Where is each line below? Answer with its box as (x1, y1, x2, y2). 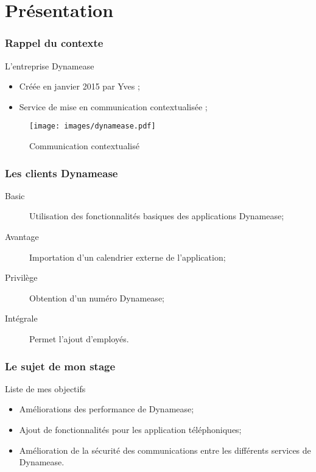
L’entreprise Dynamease (5, 59, 94, 72)
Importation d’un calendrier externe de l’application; (29, 250, 226, 263)
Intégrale (5, 312, 38, 325)
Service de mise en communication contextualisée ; (19, 100, 208, 113)
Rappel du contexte (5, 35, 104, 51)
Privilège (5, 271, 38, 284)
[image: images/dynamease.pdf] (29, 122, 156, 131)
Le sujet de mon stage (5, 358, 116, 373)
